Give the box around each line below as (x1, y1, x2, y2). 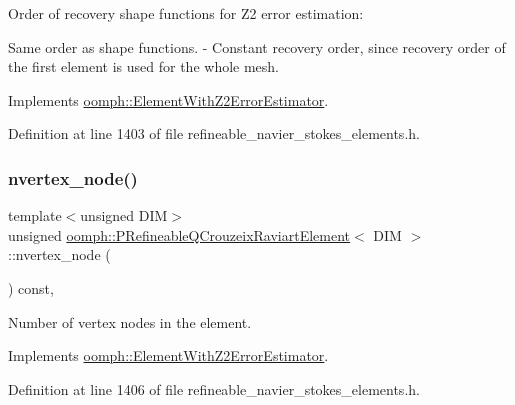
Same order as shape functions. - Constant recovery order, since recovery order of (8, 36, 506, 57)
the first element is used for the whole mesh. (8, 56, 280, 77)
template (8, 205, 62, 226)
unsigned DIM (80, 205, 168, 226)
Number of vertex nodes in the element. (8, 311, 252, 332)
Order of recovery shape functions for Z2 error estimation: (8, 3, 364, 23)
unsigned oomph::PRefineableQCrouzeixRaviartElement (8, 224, 351, 245)
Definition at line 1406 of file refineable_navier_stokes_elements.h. (8, 378, 420, 399)
